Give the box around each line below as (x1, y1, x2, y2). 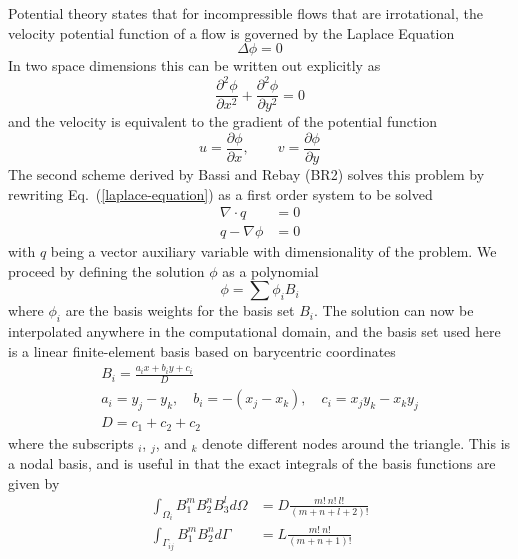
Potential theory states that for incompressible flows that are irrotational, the (8, 3, 483, 23)
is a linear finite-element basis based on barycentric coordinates (8, 340, 396, 361)
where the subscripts (8, 432, 134, 453)
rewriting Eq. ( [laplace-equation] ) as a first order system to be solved (8, 183, 433, 204)
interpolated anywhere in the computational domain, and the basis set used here (8, 321, 501, 342)
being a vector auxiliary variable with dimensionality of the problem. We (50, 241, 497, 262)
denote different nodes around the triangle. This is (202, 432, 511, 453)
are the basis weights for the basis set (65, 300, 295, 321)
